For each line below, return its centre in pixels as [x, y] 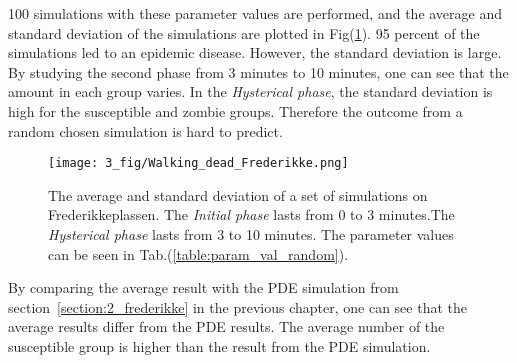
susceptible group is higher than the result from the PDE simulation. [219, 345]
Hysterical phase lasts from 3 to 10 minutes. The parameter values [251, 234]
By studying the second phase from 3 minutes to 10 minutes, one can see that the [258, 71]
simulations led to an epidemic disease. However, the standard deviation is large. [255, 52]
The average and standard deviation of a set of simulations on [238, 194]
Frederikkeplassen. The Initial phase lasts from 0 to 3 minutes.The [251, 214]
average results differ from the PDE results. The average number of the [226, 326]
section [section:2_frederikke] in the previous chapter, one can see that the [237, 306]
